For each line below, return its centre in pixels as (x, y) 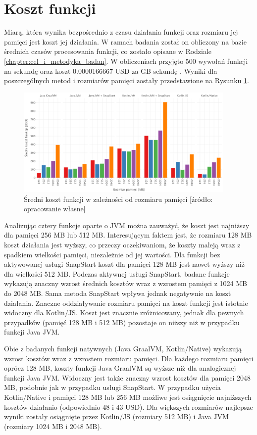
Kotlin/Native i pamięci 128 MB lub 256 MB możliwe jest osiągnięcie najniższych (128, 397)
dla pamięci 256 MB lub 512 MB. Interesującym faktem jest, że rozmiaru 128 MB (128, 235)
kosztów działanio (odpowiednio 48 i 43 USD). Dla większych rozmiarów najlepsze (128, 407)
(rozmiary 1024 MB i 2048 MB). (53, 426)
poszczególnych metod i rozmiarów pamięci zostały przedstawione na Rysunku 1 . (127, 80)
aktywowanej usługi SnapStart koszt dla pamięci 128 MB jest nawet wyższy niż (124, 264)
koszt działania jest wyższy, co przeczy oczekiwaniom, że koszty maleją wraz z (122, 245)
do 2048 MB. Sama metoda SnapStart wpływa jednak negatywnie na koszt (118, 293)
